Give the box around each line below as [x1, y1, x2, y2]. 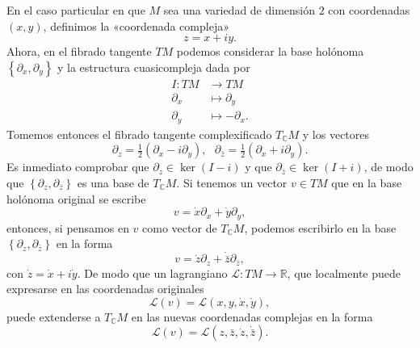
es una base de [77, 174, 149, 191]
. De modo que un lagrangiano [77, 264, 228, 281]
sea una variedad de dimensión [163, 2, 316, 18]
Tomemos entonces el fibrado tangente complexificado [6, 125, 272, 142]
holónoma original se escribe [6, 190, 146, 207]
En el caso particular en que [6, 2, 145, 18]
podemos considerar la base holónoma [176, 43, 364, 60]
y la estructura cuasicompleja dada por [57, 58, 250, 75]
